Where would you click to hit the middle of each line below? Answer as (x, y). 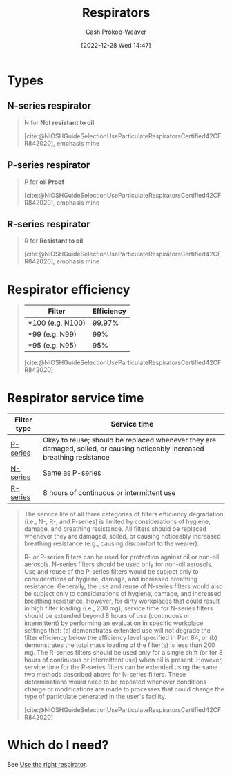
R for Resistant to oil (54, 241)
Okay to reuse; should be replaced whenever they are (129, 440)
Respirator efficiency (69, 289)
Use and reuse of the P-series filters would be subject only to (111, 572)
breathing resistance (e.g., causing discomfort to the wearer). (112, 543)
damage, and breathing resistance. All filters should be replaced (115, 529)
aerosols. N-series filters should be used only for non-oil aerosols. (118, 564)
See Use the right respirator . (47, 765)
